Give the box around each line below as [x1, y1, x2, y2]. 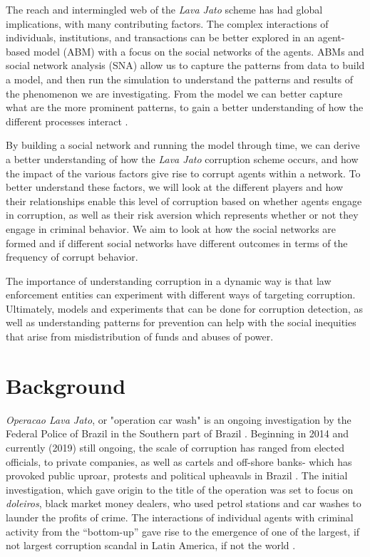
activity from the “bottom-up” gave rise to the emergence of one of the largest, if [6, 524, 360, 538]
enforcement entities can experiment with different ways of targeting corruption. [6, 287, 356, 302]
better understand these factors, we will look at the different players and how [6, 179, 343, 194]
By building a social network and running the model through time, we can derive [6, 137, 360, 152]
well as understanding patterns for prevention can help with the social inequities [6, 315, 356, 330]
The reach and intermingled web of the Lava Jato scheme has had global [6, 2, 323, 16]
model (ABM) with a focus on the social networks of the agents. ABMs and [33, 43, 364, 58]
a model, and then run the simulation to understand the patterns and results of [6, 71, 354, 86]
